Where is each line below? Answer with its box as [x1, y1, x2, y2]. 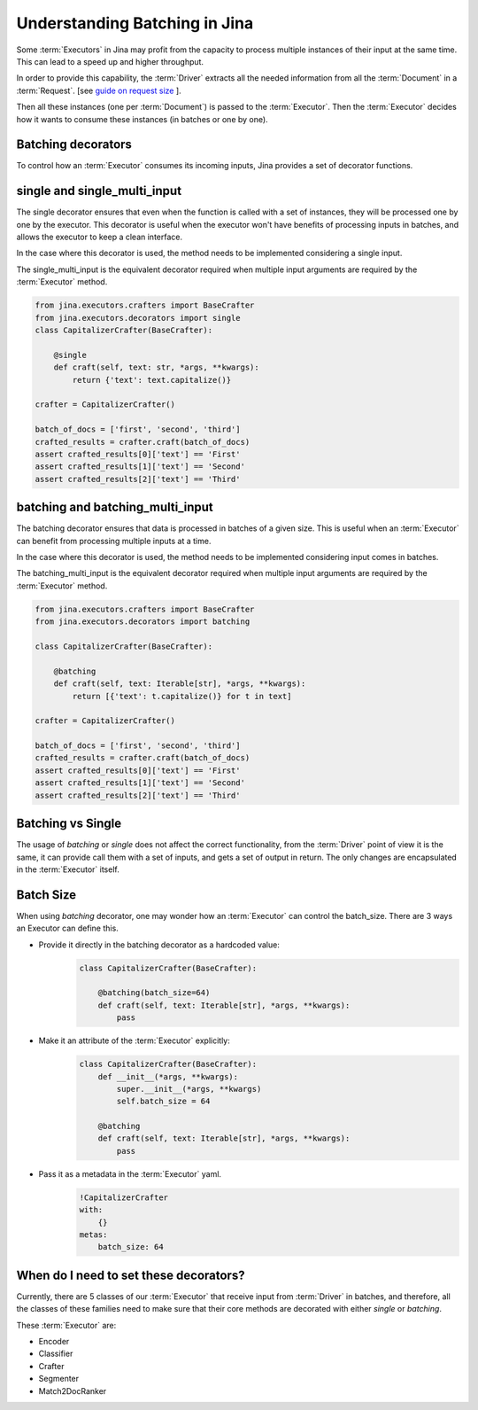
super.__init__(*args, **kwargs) [116, 1084, 262, 1094]
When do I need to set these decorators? [16, 1267, 245, 1282]
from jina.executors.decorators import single [35, 313, 241, 323]
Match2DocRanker [38, 1385, 107, 1396]
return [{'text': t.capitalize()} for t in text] [72, 691, 292, 701]
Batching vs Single [16, 816, 122, 831]
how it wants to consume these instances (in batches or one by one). [16, 113, 269, 124]
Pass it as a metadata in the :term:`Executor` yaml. [38, 1168, 221, 1179]
